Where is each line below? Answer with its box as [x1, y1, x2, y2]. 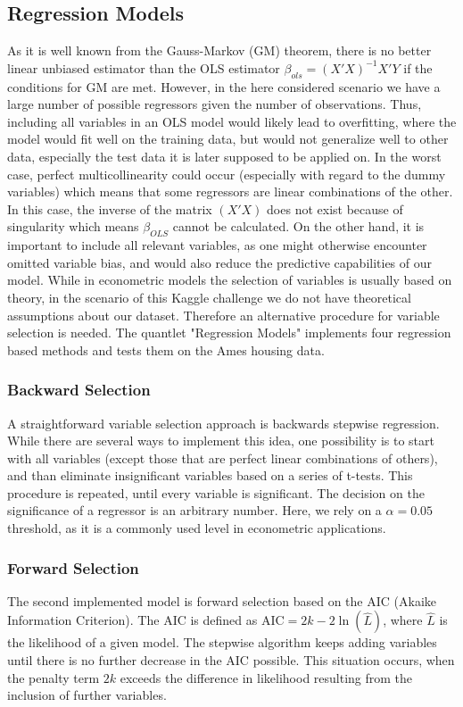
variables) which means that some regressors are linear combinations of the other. [7, 182, 453, 201]
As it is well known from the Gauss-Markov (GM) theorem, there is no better [7, 41, 432, 60]
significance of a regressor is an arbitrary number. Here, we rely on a [7, 501, 382, 520]
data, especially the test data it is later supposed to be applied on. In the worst [7, 146, 442, 165]
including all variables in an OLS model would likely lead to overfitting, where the [7, 112, 457, 130]
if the [403, 58, 433, 77]
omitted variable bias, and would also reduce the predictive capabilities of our [7, 253, 433, 271]
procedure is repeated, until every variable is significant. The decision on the [7, 483, 425, 502]
